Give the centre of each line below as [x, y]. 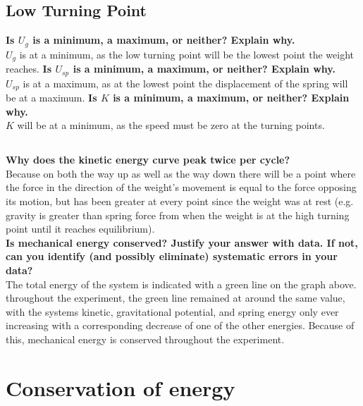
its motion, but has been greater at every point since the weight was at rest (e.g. [180, 201]
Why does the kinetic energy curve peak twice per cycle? [148, 160]
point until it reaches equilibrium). [80, 229]
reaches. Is [29, 69]
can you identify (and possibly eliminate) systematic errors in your [172, 256]
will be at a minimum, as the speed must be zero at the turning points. [171, 125]
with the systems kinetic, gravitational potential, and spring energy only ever [172, 311]
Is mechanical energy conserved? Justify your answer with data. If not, [182, 242]
